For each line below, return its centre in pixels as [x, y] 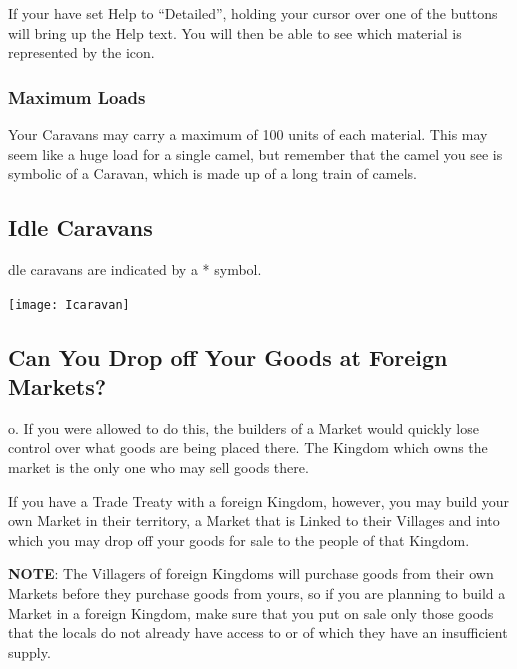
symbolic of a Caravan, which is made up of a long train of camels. [213, 173]
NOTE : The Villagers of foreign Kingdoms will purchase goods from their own [251, 573]
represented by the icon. [81, 52]
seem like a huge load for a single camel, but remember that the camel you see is [255, 153]
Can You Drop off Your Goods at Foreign [228, 356]
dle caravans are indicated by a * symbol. [135, 268]
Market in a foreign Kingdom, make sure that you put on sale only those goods [251, 612]
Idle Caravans [80, 227]
